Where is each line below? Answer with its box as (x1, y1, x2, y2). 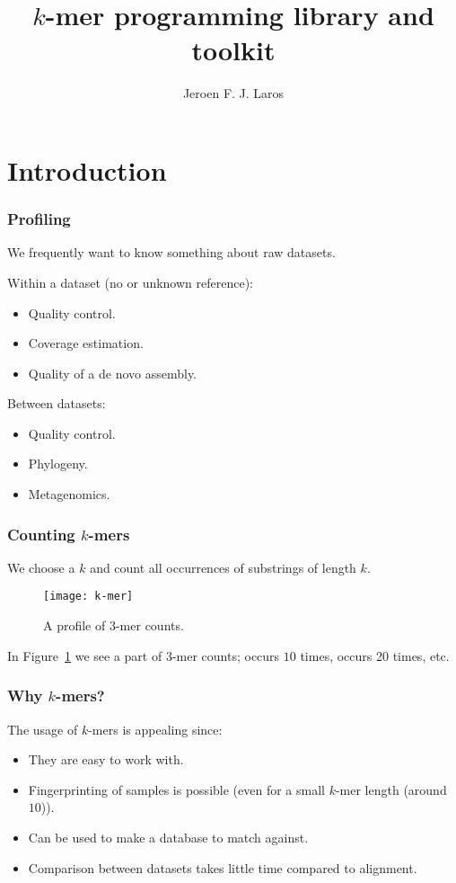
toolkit (191, 31, 276, 68)
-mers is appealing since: (88, 719, 223, 738)
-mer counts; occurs (171, 646, 280, 664)
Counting (7, 522, 75, 545)
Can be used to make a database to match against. (28, 827, 309, 846)
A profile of (43, 616, 106, 635)
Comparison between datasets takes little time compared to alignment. (28, 858, 417, 877)
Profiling (7, 208, 71, 230)
